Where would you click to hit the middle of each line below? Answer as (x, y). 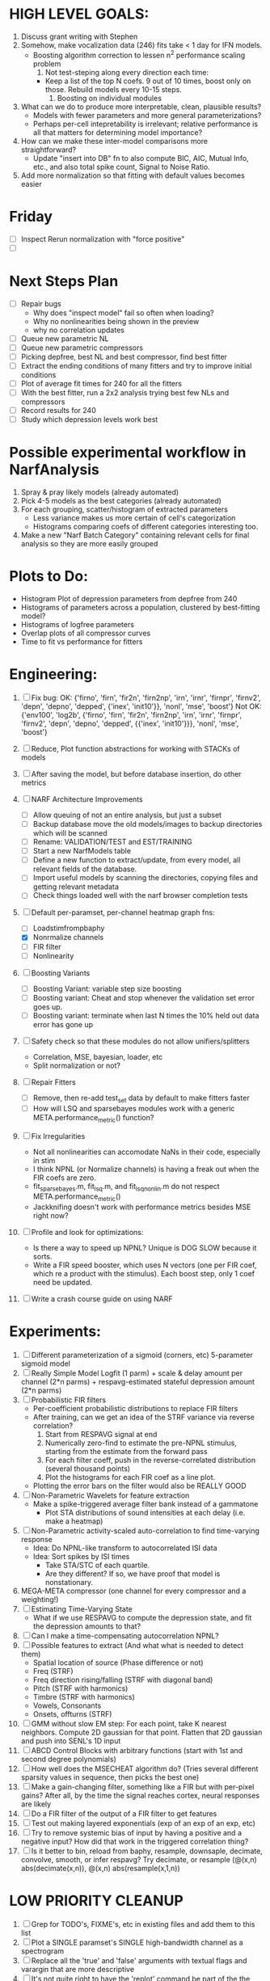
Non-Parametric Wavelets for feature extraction (110, 1495)
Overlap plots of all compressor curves (86, 633)
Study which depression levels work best (89, 419)
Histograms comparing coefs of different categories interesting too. (146, 527)
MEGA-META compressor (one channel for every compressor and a (133, 1591)
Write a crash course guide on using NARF (102, 1299)
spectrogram (42, 1951)
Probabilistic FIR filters (69, 1400)
